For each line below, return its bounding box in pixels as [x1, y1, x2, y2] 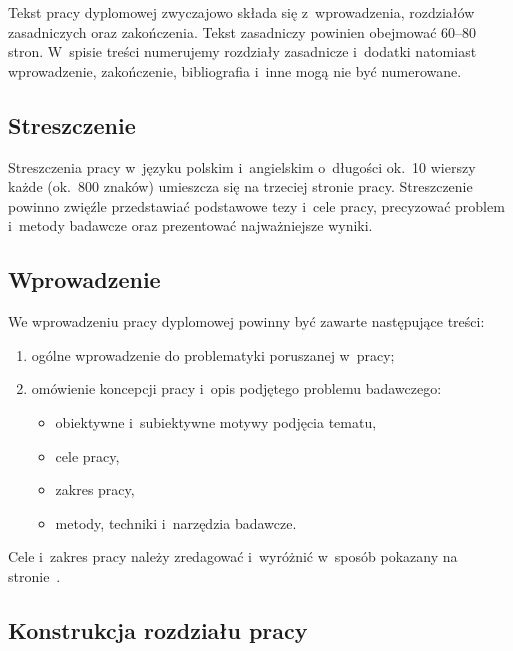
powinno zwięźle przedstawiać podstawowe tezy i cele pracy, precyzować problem [8, 195, 505, 216]
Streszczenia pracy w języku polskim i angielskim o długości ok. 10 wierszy [8, 156, 476, 177]
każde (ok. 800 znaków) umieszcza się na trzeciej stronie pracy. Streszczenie [8, 176, 473, 197]
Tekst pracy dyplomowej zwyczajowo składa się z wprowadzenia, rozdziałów [8, 2, 475, 22]
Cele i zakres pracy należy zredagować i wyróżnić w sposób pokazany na [8, 546, 458, 567]
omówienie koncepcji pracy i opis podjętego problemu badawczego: [31, 378, 442, 399]
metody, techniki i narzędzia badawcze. [55, 512, 297, 533]
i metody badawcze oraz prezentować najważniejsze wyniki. [8, 215, 373, 236]
